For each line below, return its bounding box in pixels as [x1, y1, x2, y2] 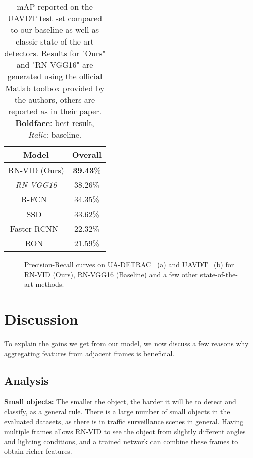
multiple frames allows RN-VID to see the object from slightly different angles [4, 426, 246, 437]
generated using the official [7, 70, 103, 82]
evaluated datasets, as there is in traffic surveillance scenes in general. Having [4, 416, 244, 427]
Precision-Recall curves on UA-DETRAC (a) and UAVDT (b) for [24, 259, 234, 269]
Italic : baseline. [28, 129, 82, 140]
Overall [72, 149, 102, 160]
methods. [35, 279, 64, 289]
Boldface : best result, [15, 117, 94, 129]
